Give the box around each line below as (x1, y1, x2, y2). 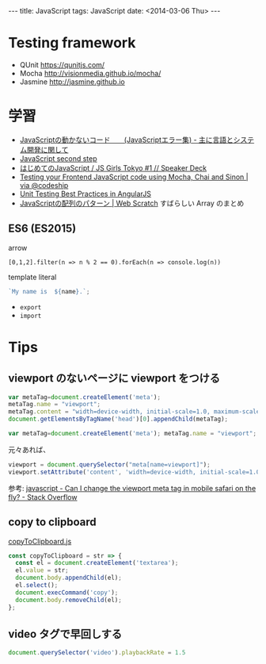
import (19, 312, 42, 320)
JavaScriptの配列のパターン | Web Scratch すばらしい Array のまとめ (19, 198, 245, 208)
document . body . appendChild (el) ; (15, 574, 123, 582)
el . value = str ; (15, 566, 69, 574)
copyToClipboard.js (8, 536, 72, 546)
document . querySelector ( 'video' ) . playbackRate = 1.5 (8, 649, 186, 657)
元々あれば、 (8, 444, 50, 454)
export (19, 303, 42, 311)
